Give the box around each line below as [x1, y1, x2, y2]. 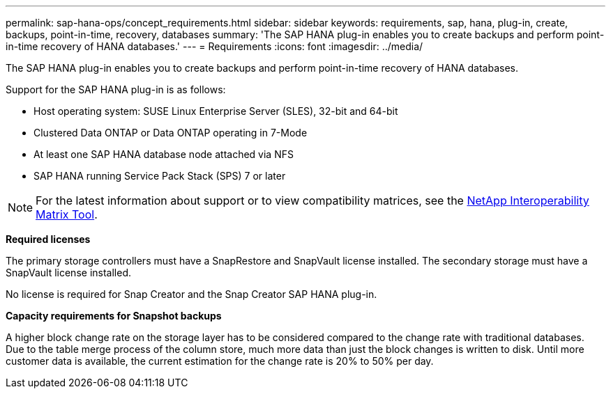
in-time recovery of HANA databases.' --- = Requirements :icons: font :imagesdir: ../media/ [6, 40, 423, 52]
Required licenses [6, 233, 91, 245]
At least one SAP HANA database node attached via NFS [33, 148, 294, 160]
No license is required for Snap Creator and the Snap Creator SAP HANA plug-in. [6, 288, 377, 300]
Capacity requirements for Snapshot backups [6, 310, 222, 322]
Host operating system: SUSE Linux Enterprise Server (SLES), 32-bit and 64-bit [33, 105, 398, 117]
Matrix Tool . [36, 207, 98, 221]
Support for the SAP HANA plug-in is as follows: [6, 84, 226, 95]
